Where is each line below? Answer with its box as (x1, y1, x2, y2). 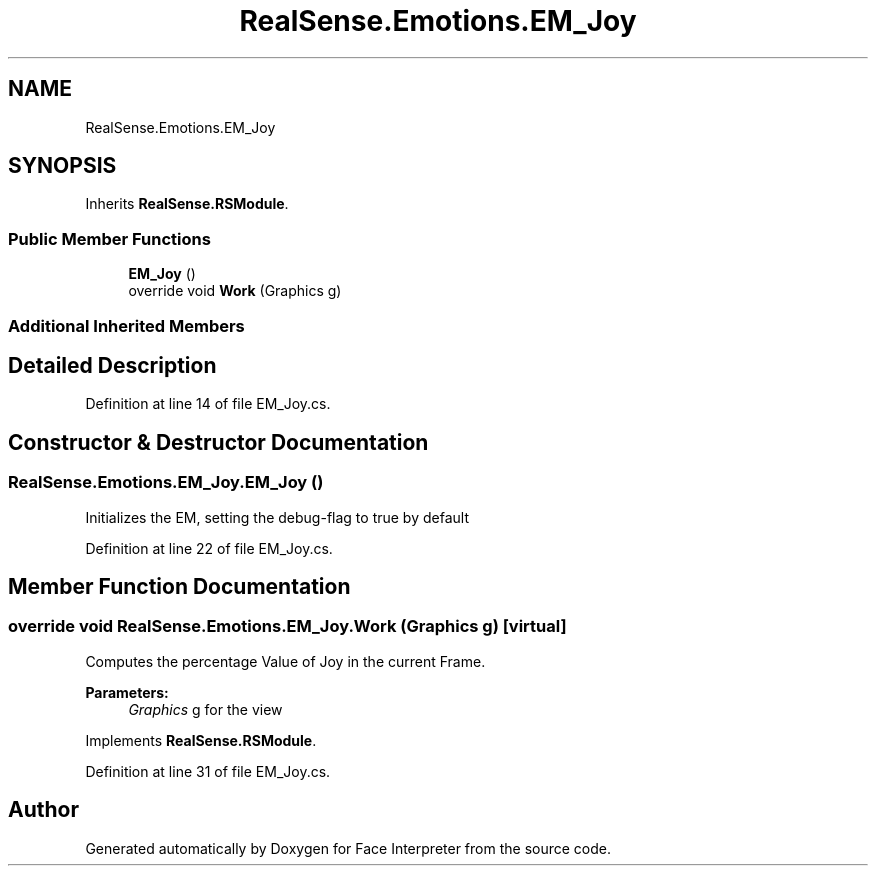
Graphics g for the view (128, 700, 283, 718)
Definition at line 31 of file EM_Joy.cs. (85, 762, 331, 780)
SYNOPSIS (8, 153, 117, 179)
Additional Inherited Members (8, 315, 245, 336)
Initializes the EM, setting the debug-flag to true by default (85, 508, 469, 526)
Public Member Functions (8, 228, 211, 249)
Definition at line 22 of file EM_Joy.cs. (85, 539, 333, 557)
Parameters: (85, 683, 169, 701)
